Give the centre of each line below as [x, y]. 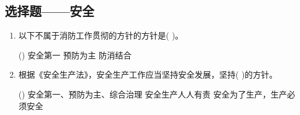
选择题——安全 [50, 11]
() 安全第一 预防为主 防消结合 [75, 55]
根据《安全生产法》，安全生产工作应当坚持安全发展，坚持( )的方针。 [148, 74]
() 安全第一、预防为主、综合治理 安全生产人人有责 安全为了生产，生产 [153, 94]
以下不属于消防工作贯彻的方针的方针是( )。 [101, 35]
